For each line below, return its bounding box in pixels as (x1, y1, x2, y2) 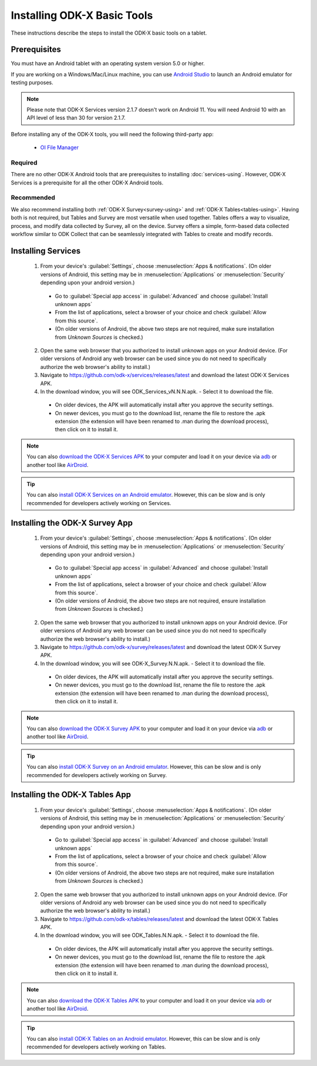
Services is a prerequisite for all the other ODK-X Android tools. (11, 179, 164, 186)
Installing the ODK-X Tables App (11, 790, 131, 800)
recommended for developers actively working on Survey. (26, 771, 167, 778)
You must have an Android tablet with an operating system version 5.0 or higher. (11, 60, 205, 67)
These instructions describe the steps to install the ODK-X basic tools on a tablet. (11, 29, 207, 36)
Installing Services (11, 246, 81, 255)
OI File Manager (40, 144, 79, 151)
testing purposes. (11, 79, 54, 86)
